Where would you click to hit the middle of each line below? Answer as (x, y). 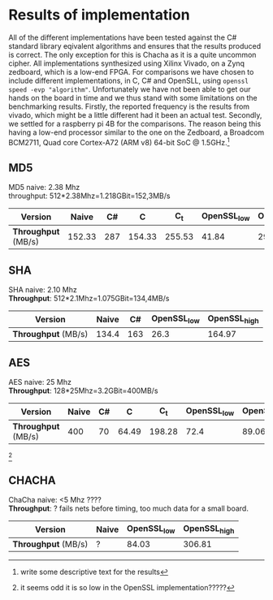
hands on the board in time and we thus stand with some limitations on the (133, 97)
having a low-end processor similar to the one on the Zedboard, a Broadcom (136, 132)
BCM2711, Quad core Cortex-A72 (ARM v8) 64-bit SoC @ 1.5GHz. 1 (119, 141)
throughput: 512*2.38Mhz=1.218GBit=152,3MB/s (89, 196)
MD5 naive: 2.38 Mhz (44, 188)
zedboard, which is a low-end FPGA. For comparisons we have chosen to (131, 71)
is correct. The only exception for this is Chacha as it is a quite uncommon (132, 54)
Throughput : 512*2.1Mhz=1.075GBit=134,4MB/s (89, 299)
